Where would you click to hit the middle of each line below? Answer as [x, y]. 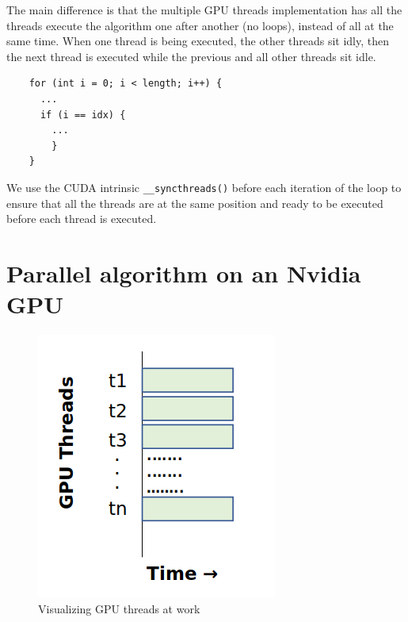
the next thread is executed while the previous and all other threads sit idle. [191, 56]
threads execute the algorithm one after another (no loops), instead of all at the [200, 25]
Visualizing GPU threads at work [119, 608]
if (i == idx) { [83, 115]
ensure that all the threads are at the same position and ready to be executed [195, 203]
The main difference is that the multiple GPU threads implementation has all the [204, 10]
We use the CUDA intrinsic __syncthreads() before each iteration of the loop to [204, 187]
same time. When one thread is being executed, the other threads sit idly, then [198, 41]
